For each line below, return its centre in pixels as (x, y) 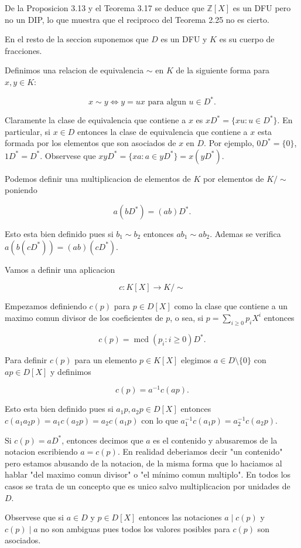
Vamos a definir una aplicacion (60, 269)
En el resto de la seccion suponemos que (77, 39)
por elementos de (233, 178)
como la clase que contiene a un (231, 306)
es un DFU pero (262, 8)
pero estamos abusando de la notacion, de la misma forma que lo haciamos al (143, 463)
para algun (167, 102)
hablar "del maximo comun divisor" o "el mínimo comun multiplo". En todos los (148, 474)
